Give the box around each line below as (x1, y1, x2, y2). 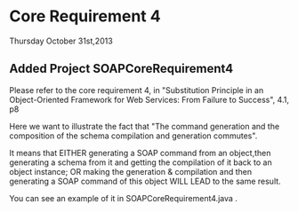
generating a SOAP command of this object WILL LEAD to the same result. (9, 176, 282, 186)
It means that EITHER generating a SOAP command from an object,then (9, 147, 271, 158)
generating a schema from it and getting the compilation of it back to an (9, 157, 273, 168)
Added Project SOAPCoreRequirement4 (9, 61, 234, 76)
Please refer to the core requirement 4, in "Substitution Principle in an (9, 84, 264, 95)
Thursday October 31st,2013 (9, 35, 113, 46)
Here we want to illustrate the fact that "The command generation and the (9, 121, 280, 131)
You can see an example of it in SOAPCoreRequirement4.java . (9, 192, 238, 203)
